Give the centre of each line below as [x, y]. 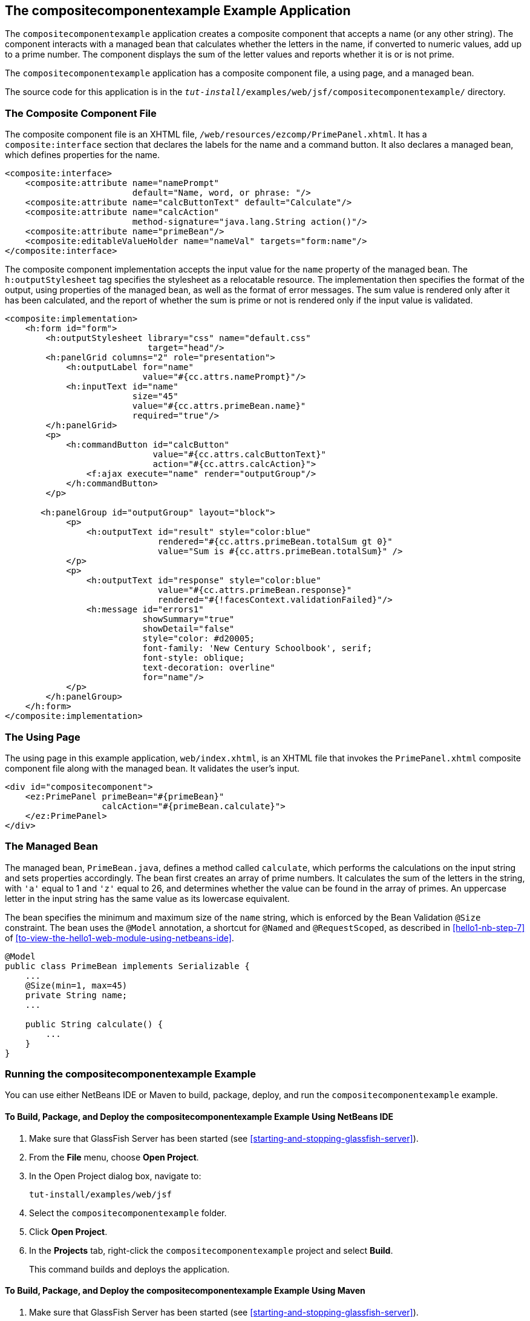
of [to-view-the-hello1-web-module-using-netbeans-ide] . [119, 938]
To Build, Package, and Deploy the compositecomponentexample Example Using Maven [185, 1291]
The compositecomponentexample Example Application [178, 11]
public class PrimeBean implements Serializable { [127, 966]
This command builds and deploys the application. [129, 1269]
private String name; [76, 995]
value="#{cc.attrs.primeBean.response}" [255, 590]
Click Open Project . [68, 1231]
